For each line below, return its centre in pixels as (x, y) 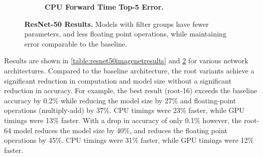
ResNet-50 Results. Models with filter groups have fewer (117, 24)
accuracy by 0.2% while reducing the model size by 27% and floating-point (120, 100)
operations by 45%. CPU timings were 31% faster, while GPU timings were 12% (129, 140)
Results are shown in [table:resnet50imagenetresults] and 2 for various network (126, 61)
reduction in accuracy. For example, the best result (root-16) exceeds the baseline (131, 90)
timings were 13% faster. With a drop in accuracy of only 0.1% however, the (123, 120)
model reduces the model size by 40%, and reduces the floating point (120, 130)
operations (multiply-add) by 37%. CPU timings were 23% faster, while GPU (124, 110)
